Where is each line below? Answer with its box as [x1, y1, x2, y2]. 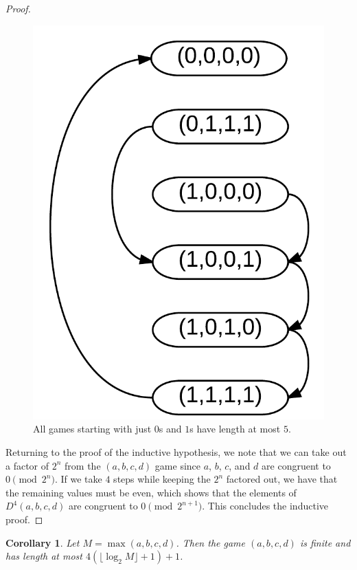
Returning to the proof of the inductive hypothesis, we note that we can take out [5, 445, 347, 459]
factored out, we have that [226, 472, 338, 486]
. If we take [54, 472, 102, 486]
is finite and [299, 535, 351, 549]
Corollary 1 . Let [5, 535, 80, 549]
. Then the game [176, 535, 245, 549]
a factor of [5, 458, 49, 472]
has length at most [5, 549, 82, 563]
